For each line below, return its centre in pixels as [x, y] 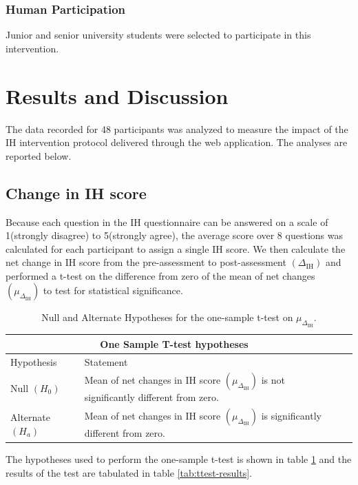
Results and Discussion [117, 95]
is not [273, 380]
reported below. [39, 155]
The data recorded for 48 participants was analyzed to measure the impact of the [177, 128]
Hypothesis [34, 361]
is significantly [291, 416]
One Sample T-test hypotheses [174, 343]
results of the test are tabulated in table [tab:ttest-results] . [129, 472]
